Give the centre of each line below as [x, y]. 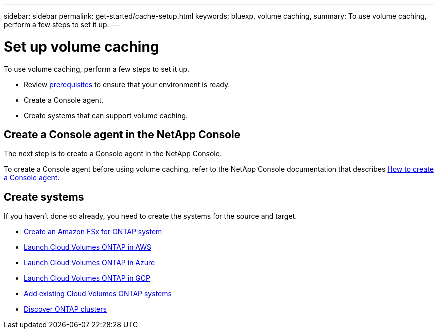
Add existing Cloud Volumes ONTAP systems [98, 294]
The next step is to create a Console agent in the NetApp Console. [113, 154]
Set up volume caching [82, 47]
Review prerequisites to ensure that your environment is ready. [127, 84]
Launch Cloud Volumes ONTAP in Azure [90, 263]
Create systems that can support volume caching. [106, 115]
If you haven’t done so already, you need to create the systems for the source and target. [151, 216]
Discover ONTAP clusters [65, 309]
